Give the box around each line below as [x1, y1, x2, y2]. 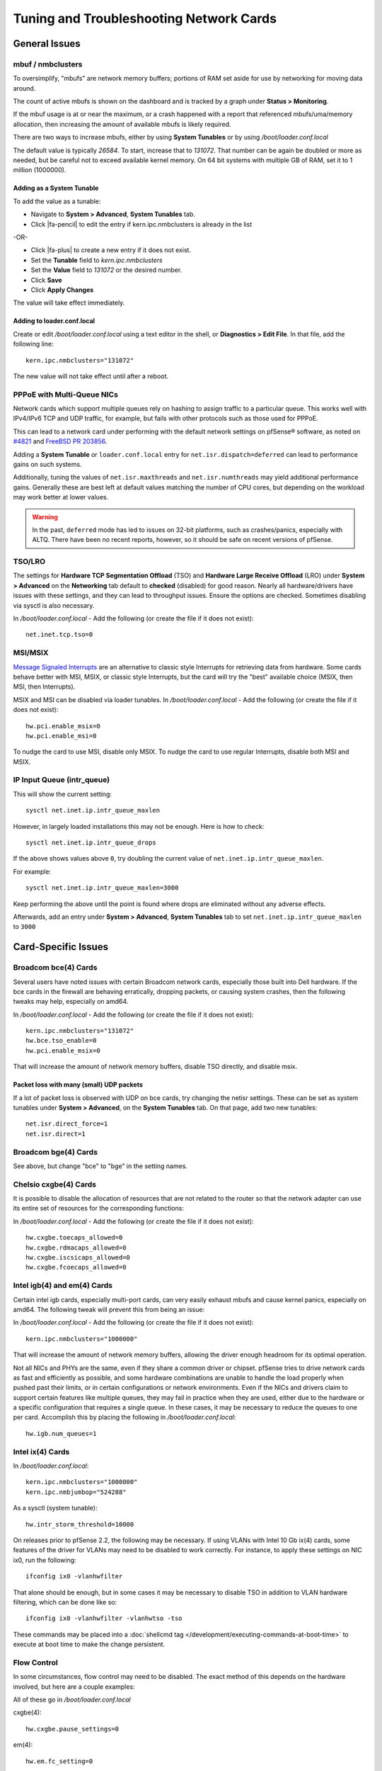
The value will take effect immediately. [13, 298, 125, 307]
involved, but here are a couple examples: [13, 1682, 135, 1691]
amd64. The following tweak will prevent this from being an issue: [13, 1305, 205, 1313]
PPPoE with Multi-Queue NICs [13, 390, 118, 400]
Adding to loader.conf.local [13, 317, 95, 325]
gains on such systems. [13, 460, 82, 468]
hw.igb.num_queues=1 [25, 1430, 97, 1437]
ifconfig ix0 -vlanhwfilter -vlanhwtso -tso [25, 1614, 183, 1622]
